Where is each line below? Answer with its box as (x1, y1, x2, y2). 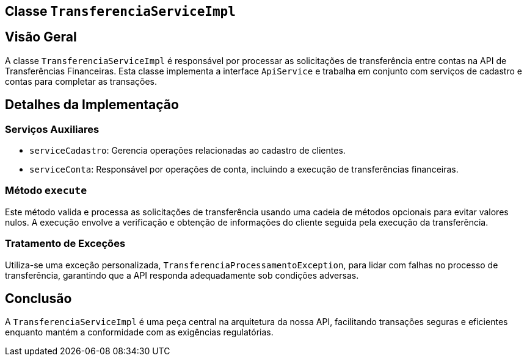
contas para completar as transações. (5, 76, 158, 87)
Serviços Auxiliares (5, 123, 100, 135)
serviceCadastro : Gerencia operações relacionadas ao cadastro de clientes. (29, 145, 346, 156)
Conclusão (5, 290, 72, 306)
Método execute (5, 184, 87, 197)
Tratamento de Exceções (5, 237, 126, 250)
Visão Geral (5, 29, 77, 45)
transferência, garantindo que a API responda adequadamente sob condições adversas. (5, 270, 359, 281)
